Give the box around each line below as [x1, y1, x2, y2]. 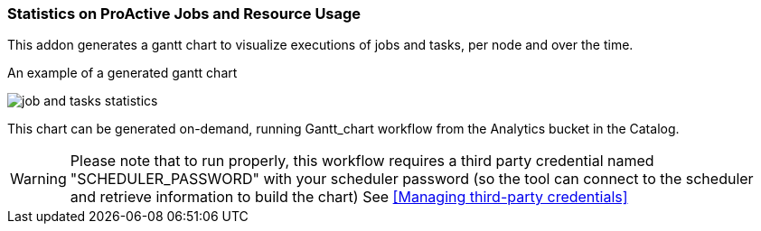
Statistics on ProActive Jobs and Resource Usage [7, 5, 362, 23]
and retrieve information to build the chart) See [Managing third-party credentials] [70, 188, 628, 207]
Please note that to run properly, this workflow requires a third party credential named [70, 152, 654, 171]
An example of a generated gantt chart [7, 65, 238, 81]
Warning [10, 170, 67, 189]
